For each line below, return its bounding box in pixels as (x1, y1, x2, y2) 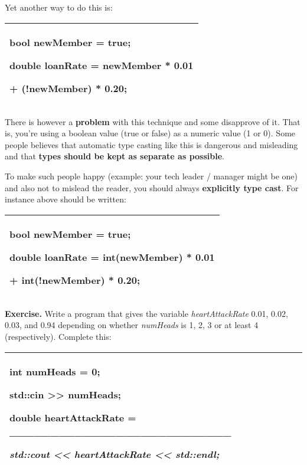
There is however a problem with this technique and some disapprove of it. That (5, 115, 301, 127)
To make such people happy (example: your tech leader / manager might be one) (5, 169, 298, 182)
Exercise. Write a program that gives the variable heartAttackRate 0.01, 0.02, (5, 307, 288, 319)
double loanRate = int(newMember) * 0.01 (9, 250, 215, 264)
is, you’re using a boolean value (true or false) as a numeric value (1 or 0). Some (5, 127, 296, 139)
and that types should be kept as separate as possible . (5, 150, 224, 162)
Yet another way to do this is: (5, 1, 113, 13)
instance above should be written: (5, 193, 126, 205)
